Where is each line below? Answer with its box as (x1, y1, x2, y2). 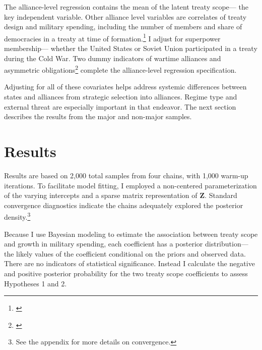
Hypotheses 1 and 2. (4, 278, 67, 288)
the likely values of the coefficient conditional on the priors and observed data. (4, 248, 246, 259)
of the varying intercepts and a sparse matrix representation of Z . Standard (4, 190, 237, 201)
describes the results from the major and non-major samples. (4, 111, 192, 122)
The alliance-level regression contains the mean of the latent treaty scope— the (4, 2, 248, 12)
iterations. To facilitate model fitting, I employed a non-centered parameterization (4, 180, 257, 190)
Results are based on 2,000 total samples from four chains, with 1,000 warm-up (4, 170, 248, 180)
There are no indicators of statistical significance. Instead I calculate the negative (4, 258, 255, 269)
